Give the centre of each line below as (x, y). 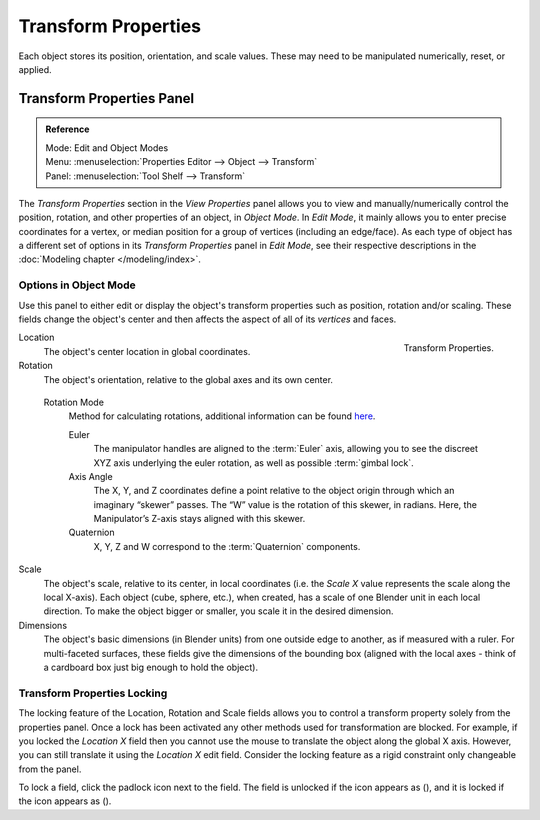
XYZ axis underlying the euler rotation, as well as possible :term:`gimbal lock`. (253, 462)
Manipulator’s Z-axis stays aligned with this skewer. (199, 519)
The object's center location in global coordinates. (147, 351)
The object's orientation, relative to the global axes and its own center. (188, 379)
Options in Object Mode (77, 285)
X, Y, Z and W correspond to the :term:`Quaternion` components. (227, 546)
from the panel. (50, 769)
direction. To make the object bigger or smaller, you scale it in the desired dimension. (218, 611)
